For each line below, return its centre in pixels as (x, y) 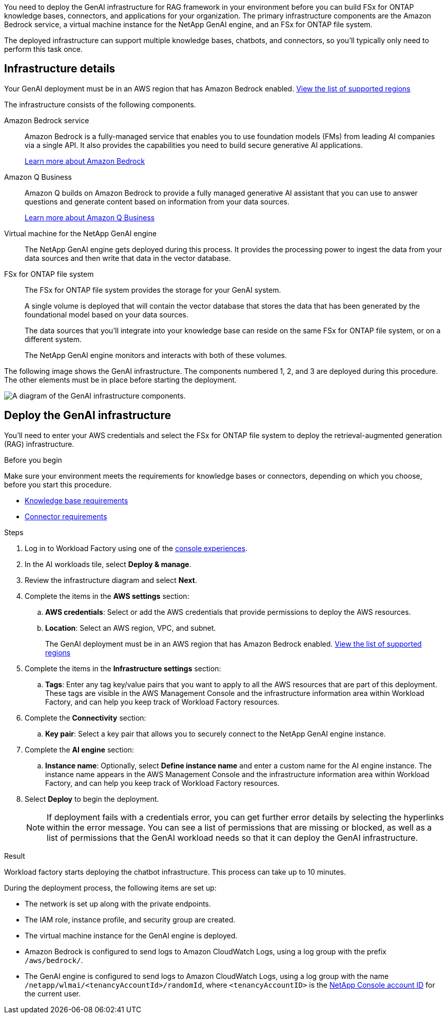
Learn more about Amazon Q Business (90, 217)
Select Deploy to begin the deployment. (92, 799)
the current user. (53, 993)
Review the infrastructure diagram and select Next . (111, 580)
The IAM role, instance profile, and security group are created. (130, 919)
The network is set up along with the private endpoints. (118, 903)
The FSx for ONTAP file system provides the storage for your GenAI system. (153, 290)
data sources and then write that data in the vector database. (128, 258)
